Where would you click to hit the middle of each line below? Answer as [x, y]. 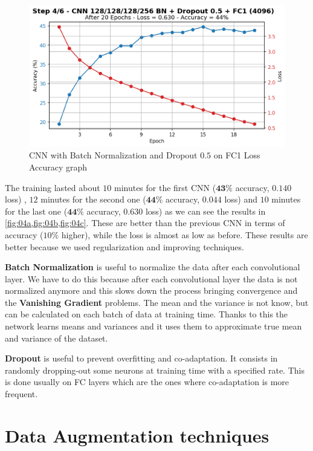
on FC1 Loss [237, 155]
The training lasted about [53, 187]
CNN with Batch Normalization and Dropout [113, 155]
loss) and [241, 199]
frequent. [21, 394]
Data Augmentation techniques [137, 435]
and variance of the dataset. [56, 338]
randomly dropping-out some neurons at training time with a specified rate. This [155, 370]
